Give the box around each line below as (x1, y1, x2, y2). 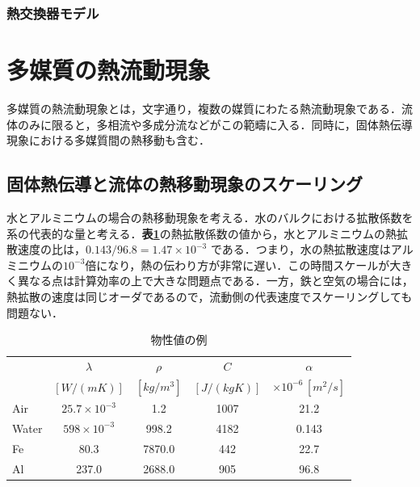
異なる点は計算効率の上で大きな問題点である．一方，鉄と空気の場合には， (17, 272, 414, 289)
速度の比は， (17, 241, 86, 258)
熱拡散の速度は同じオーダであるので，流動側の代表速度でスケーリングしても (6, 288, 413, 304)
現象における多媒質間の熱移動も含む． (6, 132, 210, 149)
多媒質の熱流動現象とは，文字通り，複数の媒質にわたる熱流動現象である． (6, 99, 401, 116)
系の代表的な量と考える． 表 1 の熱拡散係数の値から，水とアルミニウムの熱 (6, 225, 397, 241)
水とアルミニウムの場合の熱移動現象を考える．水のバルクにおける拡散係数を (6, 208, 414, 225)
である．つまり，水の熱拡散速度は (210, 241, 391, 258)
